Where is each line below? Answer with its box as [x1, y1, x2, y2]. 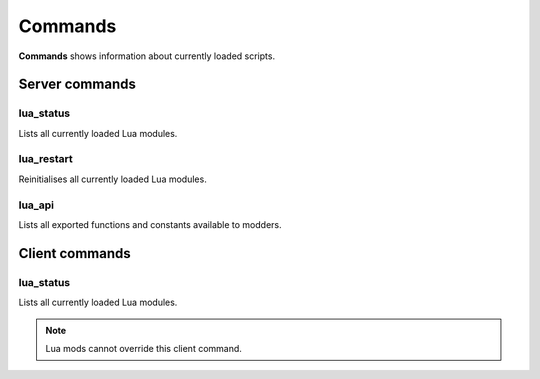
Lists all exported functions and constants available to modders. [18, 218, 282, 230]
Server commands [18, 76, 137, 93]
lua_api [18, 198, 55, 212]
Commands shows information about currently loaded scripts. [18, 50, 275, 62]
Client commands [18, 245, 131, 262]
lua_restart [18, 152, 74, 166]
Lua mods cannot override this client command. [45, 342, 242, 354]
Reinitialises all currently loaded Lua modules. [18, 173, 207, 185]
